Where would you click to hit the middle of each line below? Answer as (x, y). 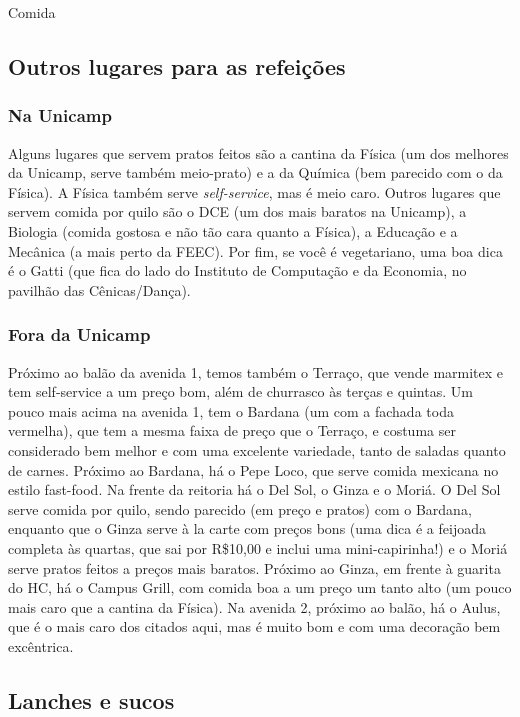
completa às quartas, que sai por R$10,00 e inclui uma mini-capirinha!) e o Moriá (258, 547)
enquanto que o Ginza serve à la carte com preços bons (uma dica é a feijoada (247, 528)
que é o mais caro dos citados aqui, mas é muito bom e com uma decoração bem (254, 626)
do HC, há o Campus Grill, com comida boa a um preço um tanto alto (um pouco (260, 587)
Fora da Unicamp (79, 334)
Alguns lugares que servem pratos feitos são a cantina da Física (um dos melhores (258, 152)
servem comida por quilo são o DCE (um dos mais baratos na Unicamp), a (237, 211)
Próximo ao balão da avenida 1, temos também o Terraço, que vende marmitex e (256, 371)
